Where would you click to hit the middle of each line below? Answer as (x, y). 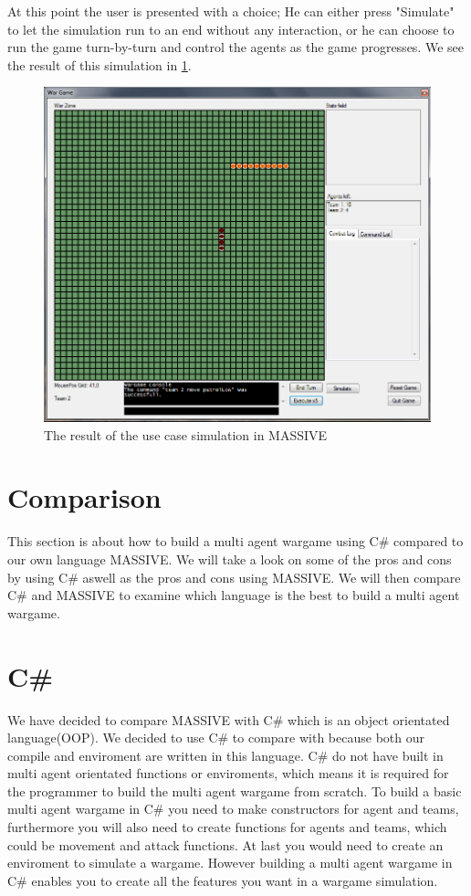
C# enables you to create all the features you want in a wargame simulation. (223, 880)
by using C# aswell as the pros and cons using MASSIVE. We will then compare (234, 577)
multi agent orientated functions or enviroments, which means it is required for (228, 773)
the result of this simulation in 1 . (99, 64)
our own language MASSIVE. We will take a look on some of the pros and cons (230, 559)
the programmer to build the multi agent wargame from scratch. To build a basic (235, 791)
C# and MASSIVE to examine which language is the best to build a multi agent (234, 595)
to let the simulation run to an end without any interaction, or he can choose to (231, 29)
